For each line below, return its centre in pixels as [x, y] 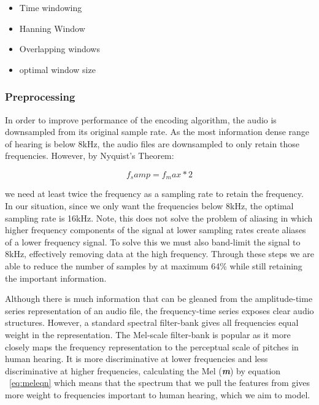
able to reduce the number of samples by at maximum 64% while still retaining [154, 265]
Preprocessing [40, 97]
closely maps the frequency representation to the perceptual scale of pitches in [152, 346]
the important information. [56, 278]
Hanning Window [52, 28]
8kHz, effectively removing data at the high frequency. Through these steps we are [159, 254]
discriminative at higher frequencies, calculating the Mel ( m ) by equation [143, 370]
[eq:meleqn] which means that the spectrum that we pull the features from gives [160, 383]
